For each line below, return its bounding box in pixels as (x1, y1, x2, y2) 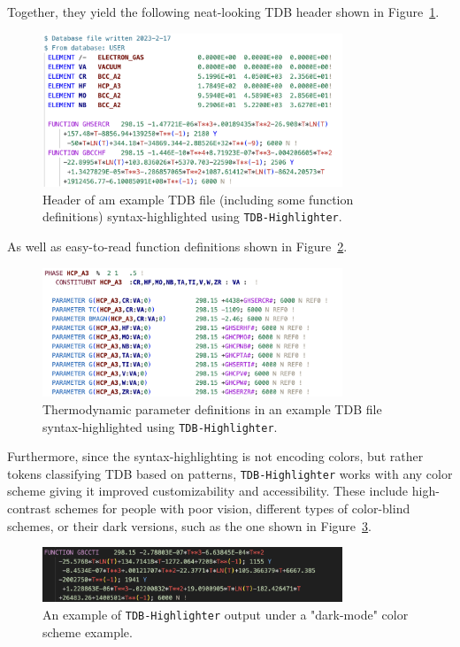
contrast (7, 499, 51, 518)
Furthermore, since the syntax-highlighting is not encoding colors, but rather (7, 447, 424, 466)
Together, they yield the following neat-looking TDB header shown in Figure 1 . (7, 3, 440, 20)
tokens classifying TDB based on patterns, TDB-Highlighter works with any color (7, 464, 453, 482)
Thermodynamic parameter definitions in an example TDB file (42, 399, 382, 418)
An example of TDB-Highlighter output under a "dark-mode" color (42, 605, 409, 624)
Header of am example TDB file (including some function (42, 189, 354, 208)
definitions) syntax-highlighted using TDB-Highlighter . (42, 207, 342, 226)
